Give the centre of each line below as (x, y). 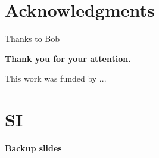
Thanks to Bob (32, 38)
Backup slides (33, 148)
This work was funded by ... (56, 78)
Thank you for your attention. (68, 58)
